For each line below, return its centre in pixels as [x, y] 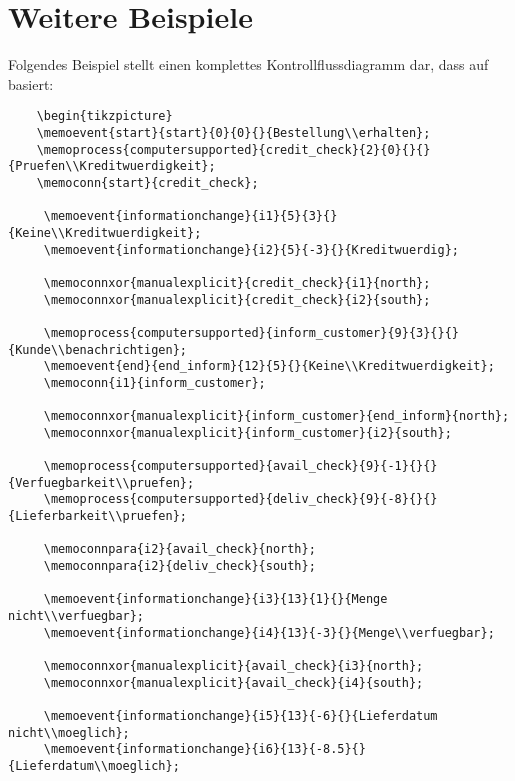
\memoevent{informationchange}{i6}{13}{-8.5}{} [204, 749]
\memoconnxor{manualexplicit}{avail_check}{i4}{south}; [233, 682]
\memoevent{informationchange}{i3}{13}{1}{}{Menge [215, 599]
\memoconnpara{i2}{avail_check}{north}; [179, 549]
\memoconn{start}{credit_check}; [147, 182]
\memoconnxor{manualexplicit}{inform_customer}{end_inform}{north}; [276, 416]
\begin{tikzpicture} [104, 116]
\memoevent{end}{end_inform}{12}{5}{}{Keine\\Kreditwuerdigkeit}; [269, 366]
